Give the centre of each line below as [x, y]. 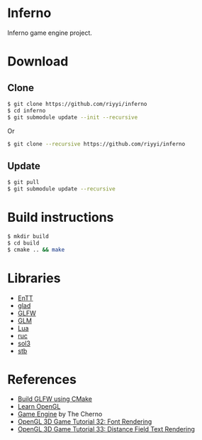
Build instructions [61, 218]
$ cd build [23, 243]
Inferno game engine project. [50, 33]
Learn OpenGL [39, 407]
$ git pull [23, 183]
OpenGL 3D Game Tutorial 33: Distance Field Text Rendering [106, 429]
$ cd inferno [27, 111]
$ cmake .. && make [36, 249]
